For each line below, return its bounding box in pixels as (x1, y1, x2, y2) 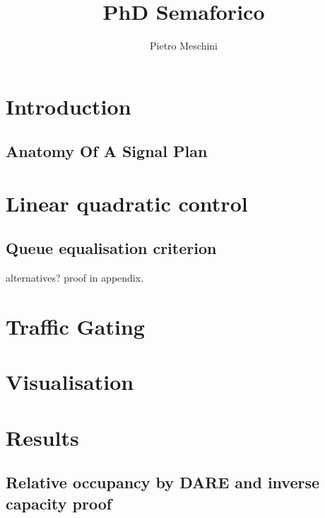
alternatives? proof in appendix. (6, 270, 144, 285)
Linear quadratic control (6, 188, 248, 217)
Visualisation (6, 367, 134, 396)
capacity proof (6, 492, 112, 514)
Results (6, 422, 79, 451)
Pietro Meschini (150, 38, 218, 53)
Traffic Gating (6, 312, 145, 341)
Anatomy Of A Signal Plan (6, 140, 208, 162)
